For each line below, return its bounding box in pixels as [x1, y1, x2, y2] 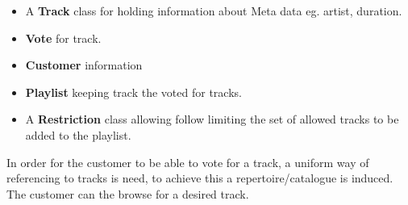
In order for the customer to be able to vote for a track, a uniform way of [6, 153, 369, 170]
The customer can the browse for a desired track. [6, 185, 249, 202]
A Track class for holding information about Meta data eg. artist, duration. [25, 2, 402, 19]
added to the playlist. [25, 126, 131, 143]
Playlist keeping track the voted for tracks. [25, 83, 242, 100]
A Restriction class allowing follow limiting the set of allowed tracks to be [25, 111, 399, 128]
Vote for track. [25, 29, 102, 46]
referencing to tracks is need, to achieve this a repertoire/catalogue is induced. [6, 169, 393, 186]
